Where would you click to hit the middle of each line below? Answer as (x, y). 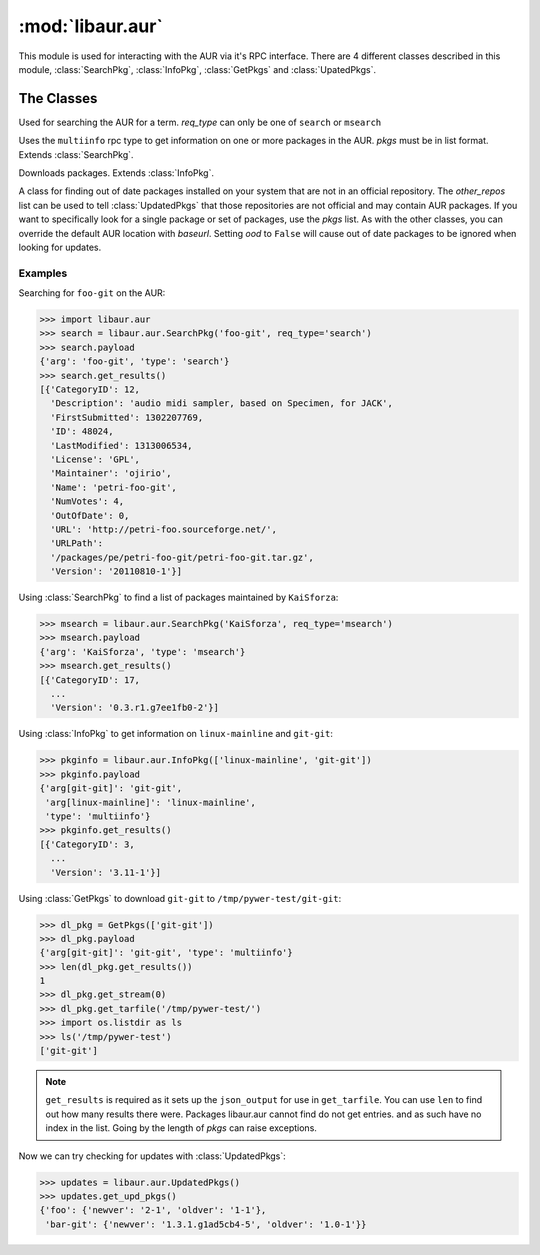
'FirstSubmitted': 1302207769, (127, 417)
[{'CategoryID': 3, (87, 844)
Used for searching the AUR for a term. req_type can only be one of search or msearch (200, 122)
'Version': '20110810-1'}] (116, 571)
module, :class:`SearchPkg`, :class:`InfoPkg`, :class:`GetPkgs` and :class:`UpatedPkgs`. (197, 69)
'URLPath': (77, 543)
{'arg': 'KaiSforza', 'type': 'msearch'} (142, 651)
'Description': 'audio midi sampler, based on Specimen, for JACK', (222, 403)
